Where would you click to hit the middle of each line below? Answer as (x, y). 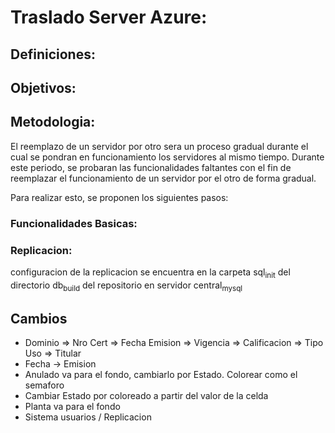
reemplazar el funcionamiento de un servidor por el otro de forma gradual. (163, 178)
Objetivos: (43, 87)
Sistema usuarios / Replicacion (88, 417)
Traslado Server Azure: (109, 17)
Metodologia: (53, 122)
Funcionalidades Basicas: (74, 223)
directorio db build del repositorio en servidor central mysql (126, 286)
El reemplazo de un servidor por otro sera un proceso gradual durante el (159, 146)
